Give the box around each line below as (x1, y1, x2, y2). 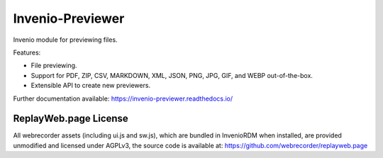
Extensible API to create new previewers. (30, 81, 151, 90)
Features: (13, 48, 41, 57)
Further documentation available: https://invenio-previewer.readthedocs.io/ (13, 94, 233, 103)
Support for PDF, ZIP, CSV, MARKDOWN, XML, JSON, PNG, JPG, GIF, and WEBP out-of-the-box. (30, 71, 313, 79)
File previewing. (30, 61, 77, 70)
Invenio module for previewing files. (13, 35, 118, 44)
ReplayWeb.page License (13, 113, 129, 125)
